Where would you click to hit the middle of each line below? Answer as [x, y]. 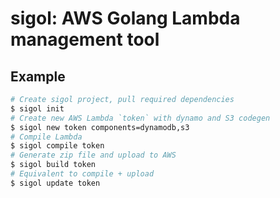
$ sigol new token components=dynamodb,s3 [100, 127]
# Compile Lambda [46, 137]
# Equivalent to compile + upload [82, 174]
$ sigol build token [53, 165]
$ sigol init [37, 108]
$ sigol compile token [57, 146]
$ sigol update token [55, 183]
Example [38, 76]
